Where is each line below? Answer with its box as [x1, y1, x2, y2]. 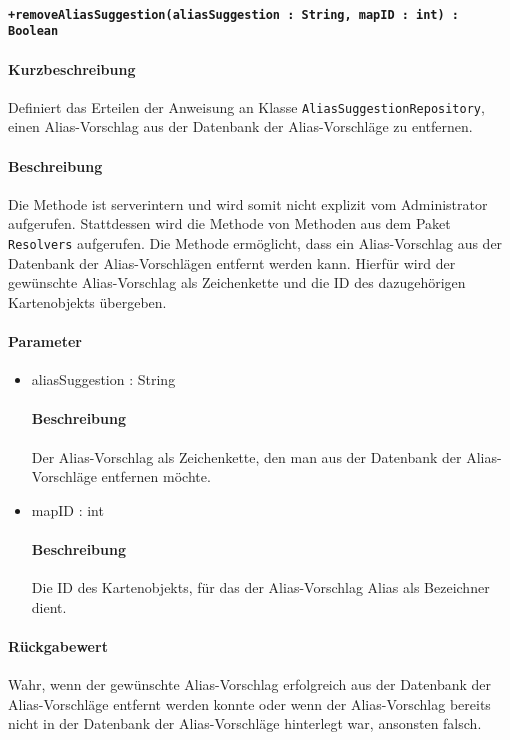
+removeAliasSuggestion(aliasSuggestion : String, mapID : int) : [8, 7, 460, 22]
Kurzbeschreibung [8, 58, 136, 79]
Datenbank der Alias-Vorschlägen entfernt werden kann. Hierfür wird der [8, 252, 456, 273]
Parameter [8, 330, 82, 351]
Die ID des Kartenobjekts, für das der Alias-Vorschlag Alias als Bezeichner [31, 577, 490, 598]
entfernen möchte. [101, 466, 211, 487]
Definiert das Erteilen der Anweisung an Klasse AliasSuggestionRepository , [8, 96, 485, 117]
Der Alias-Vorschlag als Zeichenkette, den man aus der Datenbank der [31, 446, 462, 467]
